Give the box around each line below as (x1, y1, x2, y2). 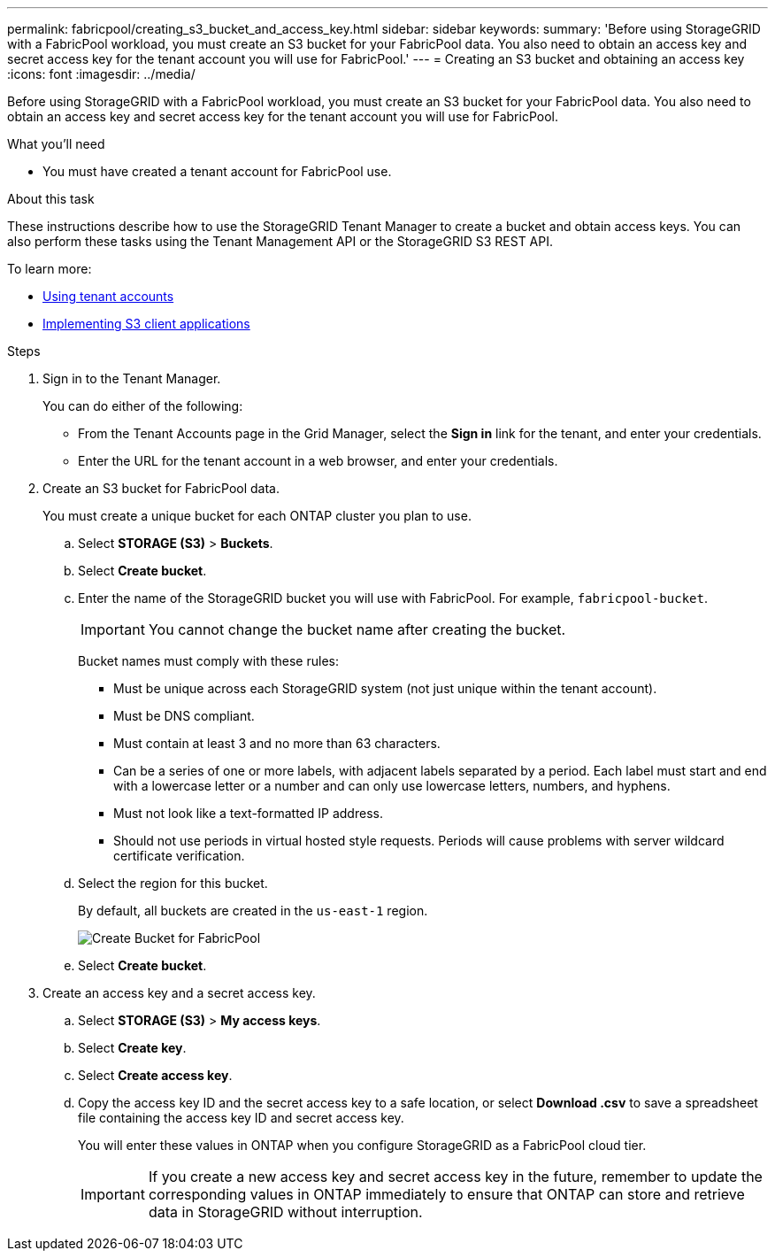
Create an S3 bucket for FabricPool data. (42, 481, 280, 496)
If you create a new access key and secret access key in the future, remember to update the (148, 1168, 763, 1185)
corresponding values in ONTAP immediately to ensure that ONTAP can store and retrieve (148, 1185, 745, 1203)
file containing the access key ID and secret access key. (78, 1110, 404, 1125)
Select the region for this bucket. (78, 876, 268, 891)
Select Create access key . (78, 1068, 233, 1083)
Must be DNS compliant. (113, 708, 255, 723)
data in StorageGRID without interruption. (148, 1203, 423, 1221)
